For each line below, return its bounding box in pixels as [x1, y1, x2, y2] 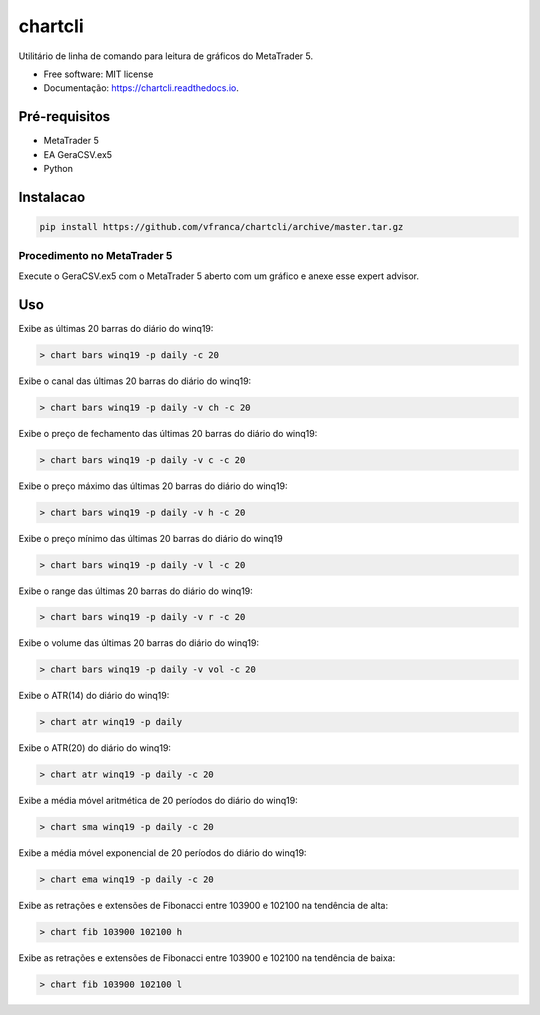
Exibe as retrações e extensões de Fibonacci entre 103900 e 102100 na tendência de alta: [18, 900, 389, 912]
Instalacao [18, 188, 86, 205]
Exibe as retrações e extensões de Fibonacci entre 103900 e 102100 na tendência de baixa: [18, 952, 396, 964]
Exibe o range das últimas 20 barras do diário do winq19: [18, 585, 254, 597]
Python [43, 163, 74, 175]
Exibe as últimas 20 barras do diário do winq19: [18, 322, 214, 334]
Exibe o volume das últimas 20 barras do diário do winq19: [18, 637, 260, 649]
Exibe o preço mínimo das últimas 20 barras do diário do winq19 [18, 532, 284, 544]
